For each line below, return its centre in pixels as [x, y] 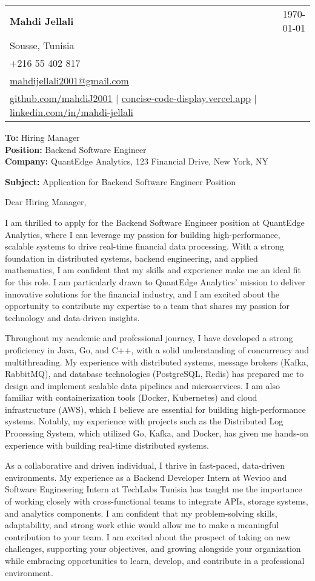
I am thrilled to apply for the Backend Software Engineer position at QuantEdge [155, 222]
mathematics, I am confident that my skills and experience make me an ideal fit [153, 270]
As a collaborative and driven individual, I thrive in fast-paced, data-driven [145, 465]
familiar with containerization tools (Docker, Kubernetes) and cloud [131, 397]
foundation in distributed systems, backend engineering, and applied [131, 258]
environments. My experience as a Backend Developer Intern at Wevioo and [146, 477]
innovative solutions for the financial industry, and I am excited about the [142, 294]
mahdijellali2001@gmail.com [69, 80]
